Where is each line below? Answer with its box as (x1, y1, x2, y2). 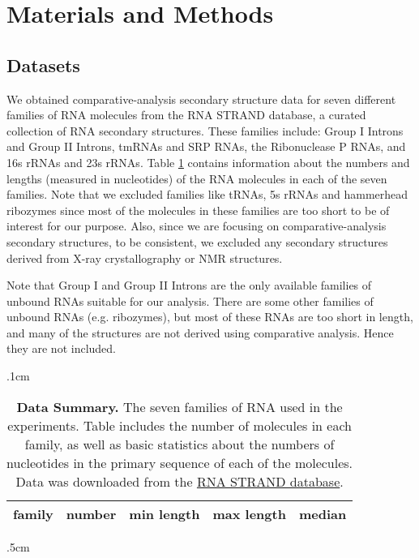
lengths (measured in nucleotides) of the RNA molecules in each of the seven (6, 170, 387, 187)
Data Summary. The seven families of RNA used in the (16, 397, 343, 416)
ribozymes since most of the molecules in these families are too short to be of (6, 201, 390, 218)
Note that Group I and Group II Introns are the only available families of (6, 277, 372, 294)
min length (129, 504, 200, 523)
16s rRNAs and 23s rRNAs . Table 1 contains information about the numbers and (6, 153, 410, 170)
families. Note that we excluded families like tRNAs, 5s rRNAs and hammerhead (6, 186, 408, 203)
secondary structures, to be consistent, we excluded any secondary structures (6, 233, 388, 250)
